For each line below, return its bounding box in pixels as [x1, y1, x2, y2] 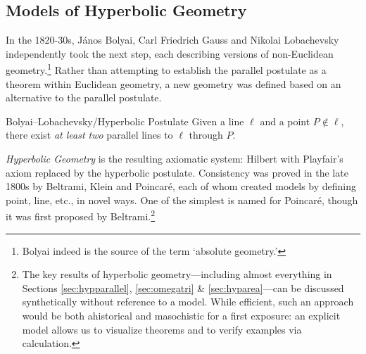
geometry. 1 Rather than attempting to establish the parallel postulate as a [6, 61, 327, 77]
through [189, 127, 223, 142]
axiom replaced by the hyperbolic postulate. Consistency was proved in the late [6, 165, 348, 179]
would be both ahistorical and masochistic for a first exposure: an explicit [22, 308, 341, 323]
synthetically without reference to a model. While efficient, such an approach [22, 294, 354, 309]
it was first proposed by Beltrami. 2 [6, 207, 156, 224]
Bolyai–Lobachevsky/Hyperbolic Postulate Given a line [6, 113, 244, 128]
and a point [260, 113, 310, 128]
